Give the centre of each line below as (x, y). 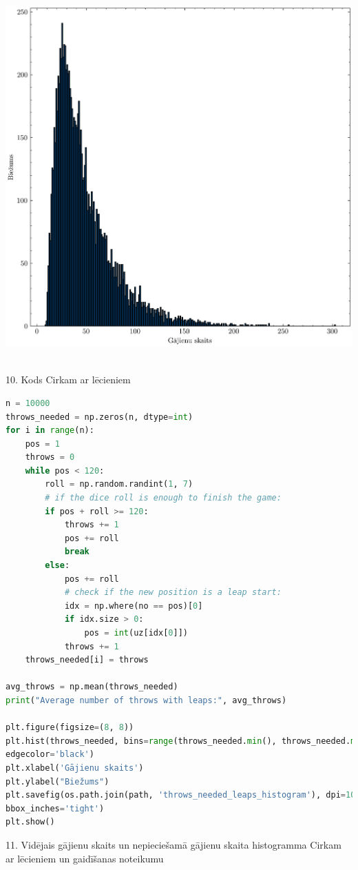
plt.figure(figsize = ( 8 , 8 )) (70, 728)
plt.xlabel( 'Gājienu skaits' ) (75, 768)
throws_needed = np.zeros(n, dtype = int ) (99, 417)
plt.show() (30, 822)
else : (57, 566)
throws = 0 (50, 457)
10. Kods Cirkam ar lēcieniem (68, 380)
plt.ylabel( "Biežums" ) (57, 781)
